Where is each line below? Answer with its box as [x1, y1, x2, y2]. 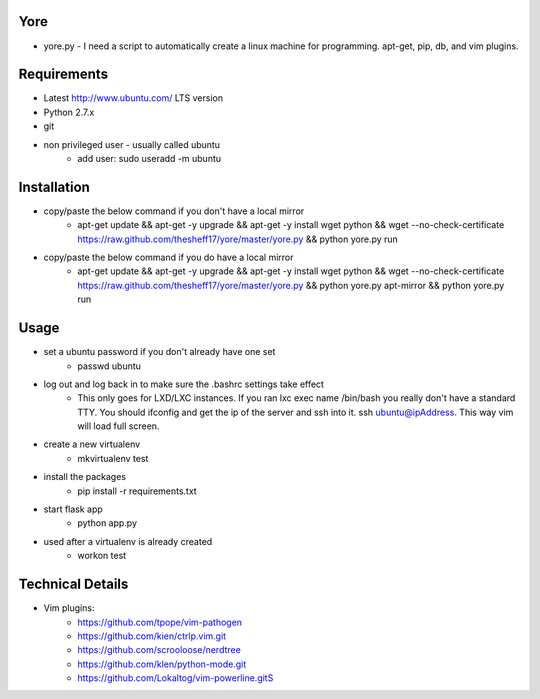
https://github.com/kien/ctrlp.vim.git [77, 630, 227, 642]
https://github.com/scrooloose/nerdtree [77, 644, 242, 656]
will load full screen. [77, 420, 160, 432]
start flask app [43, 503, 104, 515]
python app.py [77, 517, 138, 529]
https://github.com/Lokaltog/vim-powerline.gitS [77, 672, 274, 684]
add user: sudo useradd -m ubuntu [77, 152, 222, 164]
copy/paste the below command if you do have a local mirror [43, 251, 294, 264]
